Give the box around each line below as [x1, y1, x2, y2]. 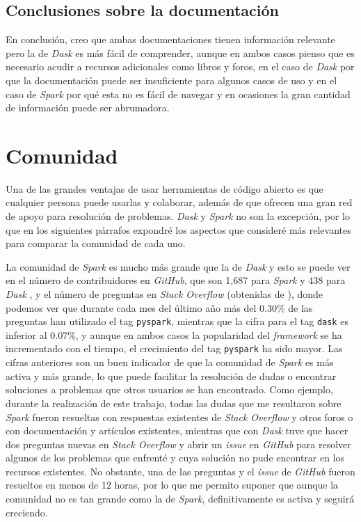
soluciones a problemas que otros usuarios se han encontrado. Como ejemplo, [6, 382, 333, 397]
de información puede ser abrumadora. [6, 100, 170, 115]
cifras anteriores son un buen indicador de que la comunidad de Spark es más [6, 355, 334, 370]
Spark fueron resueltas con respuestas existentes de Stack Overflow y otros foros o [6, 409, 353, 424]
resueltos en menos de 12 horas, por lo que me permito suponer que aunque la [6, 477, 339, 492]
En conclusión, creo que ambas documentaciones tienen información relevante [6, 32, 335, 47]
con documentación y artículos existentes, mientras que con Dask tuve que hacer [6, 423, 348, 438]
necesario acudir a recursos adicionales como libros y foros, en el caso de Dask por [6, 59, 355, 74]
